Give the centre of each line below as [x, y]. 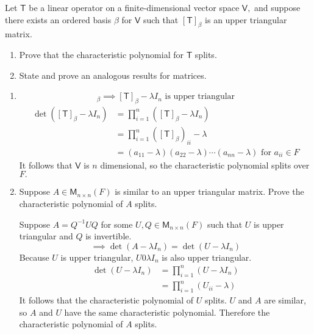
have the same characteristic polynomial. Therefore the [167, 312]
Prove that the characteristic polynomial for [101, 54]
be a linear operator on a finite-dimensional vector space [134, 7]
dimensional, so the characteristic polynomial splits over [205, 165]
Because [34, 257]
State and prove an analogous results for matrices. [113, 75]
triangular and [46, 236]
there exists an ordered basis [58, 19]
